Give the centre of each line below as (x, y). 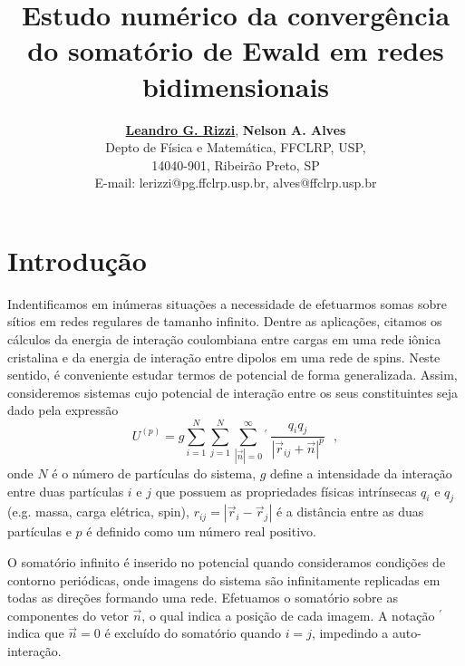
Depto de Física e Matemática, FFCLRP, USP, (236, 147)
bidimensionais (236, 86)
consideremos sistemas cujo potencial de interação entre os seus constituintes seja (233, 392)
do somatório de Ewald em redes (236, 50)
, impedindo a (350, 633)
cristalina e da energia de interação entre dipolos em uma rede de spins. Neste (224, 357)
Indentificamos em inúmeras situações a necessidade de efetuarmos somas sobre (227, 303)
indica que (36, 633)
